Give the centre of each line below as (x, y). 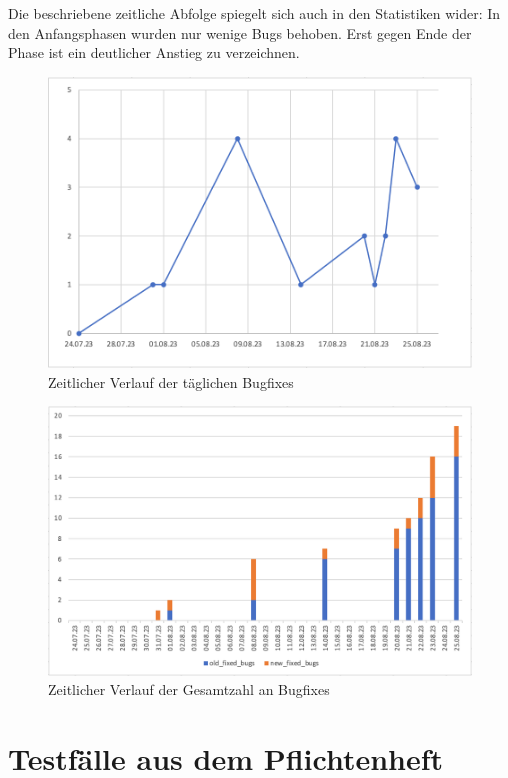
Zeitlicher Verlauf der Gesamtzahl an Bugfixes (189, 689)
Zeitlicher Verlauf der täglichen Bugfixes (171, 381)
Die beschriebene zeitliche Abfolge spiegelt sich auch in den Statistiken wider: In (254, 13)
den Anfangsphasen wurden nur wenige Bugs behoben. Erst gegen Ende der (240, 32)
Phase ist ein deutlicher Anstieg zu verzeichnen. (154, 52)
